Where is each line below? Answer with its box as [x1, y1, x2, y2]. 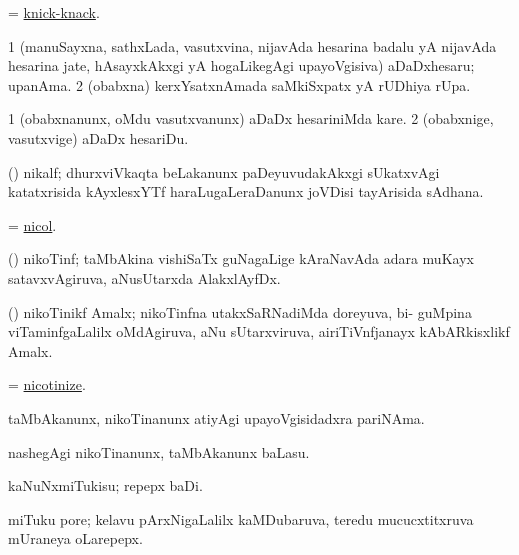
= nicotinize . [8, 374, 86, 395]
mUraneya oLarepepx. [8, 528, 143, 549]
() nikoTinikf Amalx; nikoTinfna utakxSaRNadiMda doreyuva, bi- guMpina [8, 301, 472, 322]
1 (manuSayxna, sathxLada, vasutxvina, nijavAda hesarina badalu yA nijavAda [8, 35, 497, 56]
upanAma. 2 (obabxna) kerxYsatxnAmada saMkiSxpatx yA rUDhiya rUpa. [8, 74, 471, 95]
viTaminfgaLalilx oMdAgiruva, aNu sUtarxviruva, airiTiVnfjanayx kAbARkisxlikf [8, 321, 510, 342]
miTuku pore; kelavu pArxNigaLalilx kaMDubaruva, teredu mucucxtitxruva [8, 508, 474, 529]
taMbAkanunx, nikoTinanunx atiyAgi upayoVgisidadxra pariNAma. [8, 407, 425, 428]
